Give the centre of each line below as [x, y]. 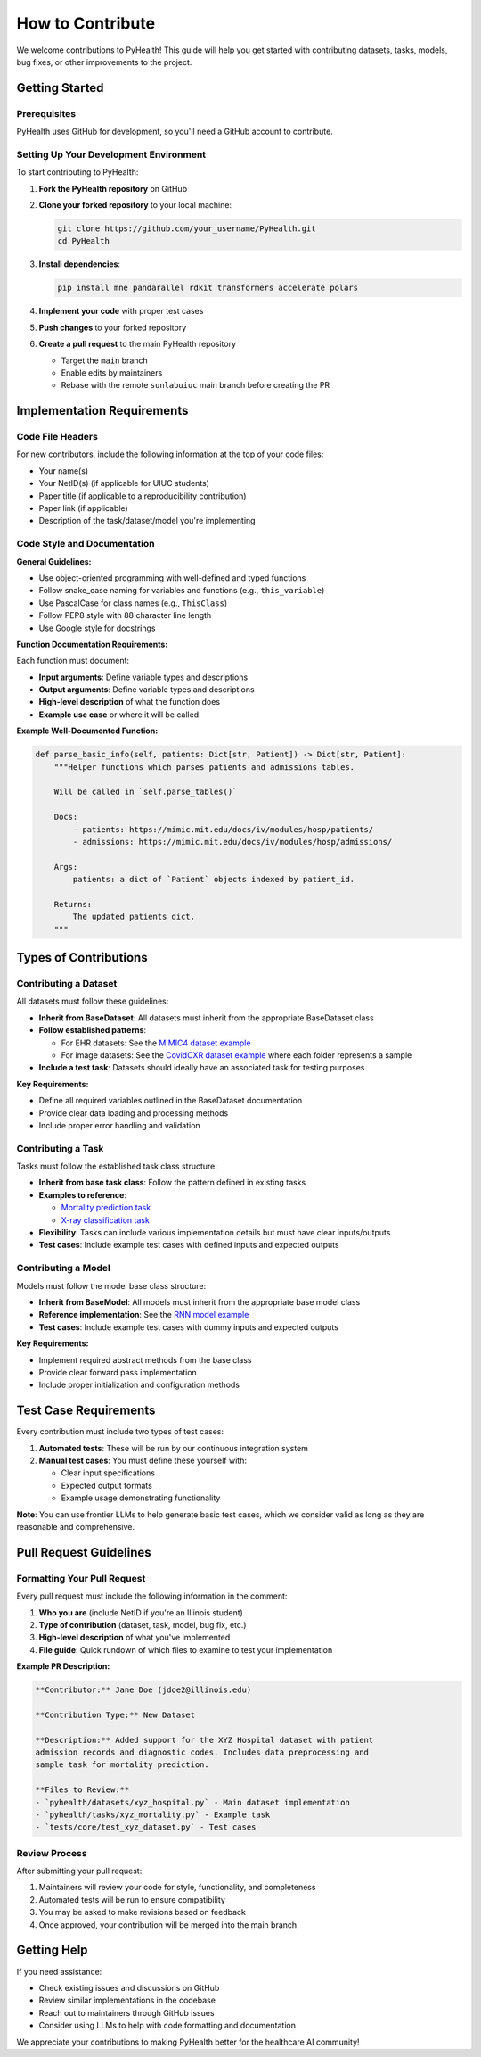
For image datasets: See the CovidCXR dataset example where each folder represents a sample [236, 1055]
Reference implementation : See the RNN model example [144, 1315]
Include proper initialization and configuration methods [139, 1385]
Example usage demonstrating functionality [141, 1498]
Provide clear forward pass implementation [118, 1372]
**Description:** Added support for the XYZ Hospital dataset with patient [204, 1740]
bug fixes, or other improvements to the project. [104, 62]
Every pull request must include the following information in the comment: [152, 1596]
